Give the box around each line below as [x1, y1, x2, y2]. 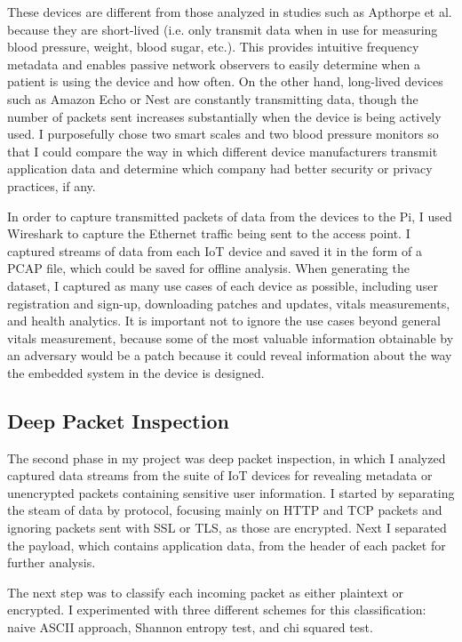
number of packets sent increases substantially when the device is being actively [7, 107, 442, 125]
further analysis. [7, 553, 96, 572]
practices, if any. [7, 176, 96, 195]
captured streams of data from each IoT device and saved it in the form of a [7, 241, 423, 260]
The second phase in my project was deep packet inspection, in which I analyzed [7, 448, 446, 467]
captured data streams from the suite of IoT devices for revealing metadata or [7, 466, 433, 485]
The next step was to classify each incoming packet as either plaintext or [7, 582, 404, 601]
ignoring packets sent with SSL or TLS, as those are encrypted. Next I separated [7, 518, 447, 537]
